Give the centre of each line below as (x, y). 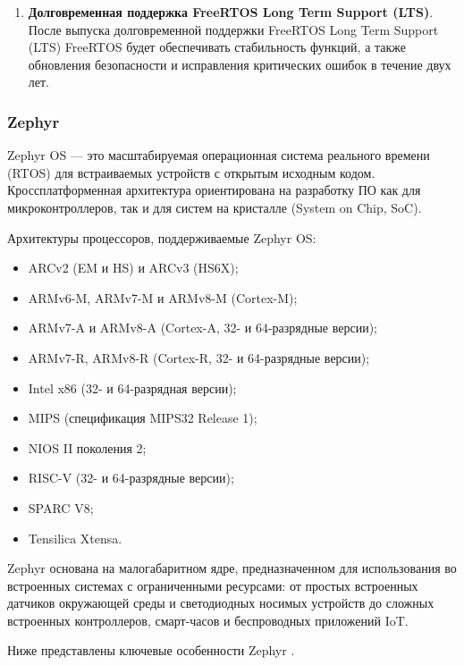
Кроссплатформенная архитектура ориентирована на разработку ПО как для (214, 190)
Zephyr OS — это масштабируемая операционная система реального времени (219, 155)
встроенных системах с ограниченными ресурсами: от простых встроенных (213, 585)
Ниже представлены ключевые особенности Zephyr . (151, 650)
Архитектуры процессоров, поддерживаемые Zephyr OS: (162, 237)
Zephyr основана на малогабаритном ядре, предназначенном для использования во (232, 568)
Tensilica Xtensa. (75, 538)
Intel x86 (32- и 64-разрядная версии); (132, 387)
